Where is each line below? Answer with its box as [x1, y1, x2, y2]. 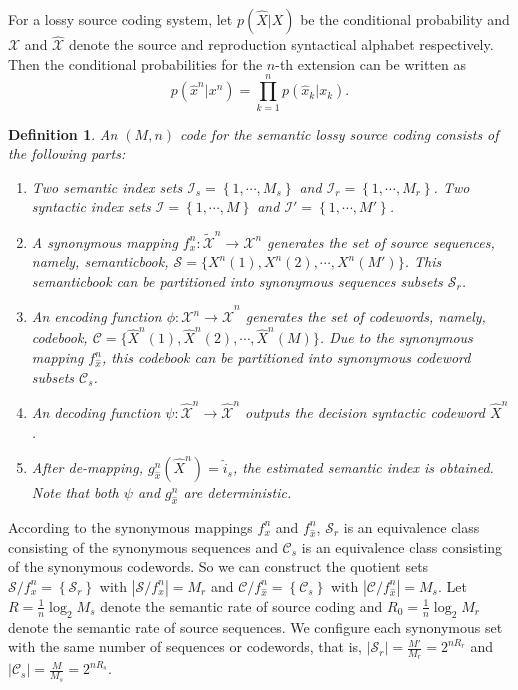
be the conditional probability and [300, 9, 510, 29]
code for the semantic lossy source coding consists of [180, 123, 499, 144]
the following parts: [8, 143, 126, 164]
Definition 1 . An [8, 123, 118, 144]
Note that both [31, 482, 119, 503]
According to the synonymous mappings [8, 516, 253, 537]
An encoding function [31, 306, 162, 327]
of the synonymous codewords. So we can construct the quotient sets [8, 556, 429, 577]
